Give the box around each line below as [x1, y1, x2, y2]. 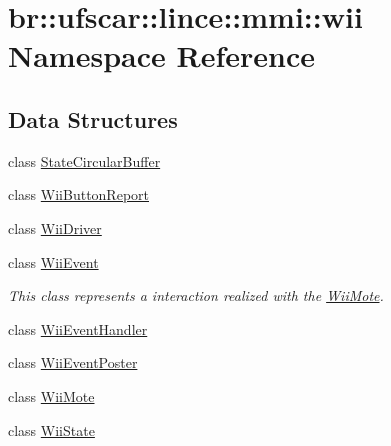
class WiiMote [8, 385, 95, 406]
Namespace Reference [8, 35, 315, 76]
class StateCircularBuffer [8, 150, 161, 171]
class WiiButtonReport [8, 184, 149, 205]
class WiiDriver [8, 217, 102, 238]
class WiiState [8, 419, 95, 440]
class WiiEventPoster [8, 352, 138, 373]
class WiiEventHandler [8, 318, 148, 339]
